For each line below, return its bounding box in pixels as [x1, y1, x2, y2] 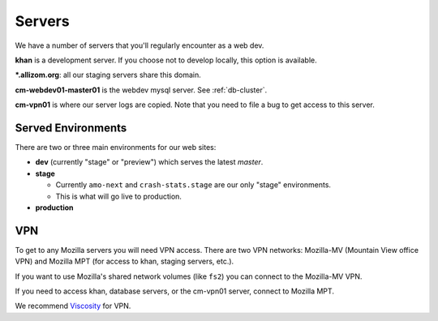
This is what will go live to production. [55, 191, 182, 201]
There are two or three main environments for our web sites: [15, 143, 217, 152]
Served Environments [15, 121, 127, 135]
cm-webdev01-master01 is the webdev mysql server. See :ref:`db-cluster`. [15, 85, 268, 95]
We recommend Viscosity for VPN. [15, 301, 131, 311]
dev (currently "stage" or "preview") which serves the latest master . [35, 157, 264, 167]
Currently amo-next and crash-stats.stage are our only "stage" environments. [55, 180, 332, 190]
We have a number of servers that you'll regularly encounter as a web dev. [15, 41, 264, 50]
